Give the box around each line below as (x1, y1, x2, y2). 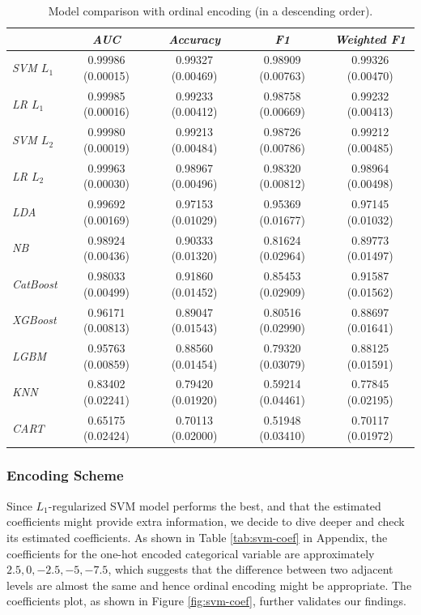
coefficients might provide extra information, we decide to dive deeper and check (6, 513, 405, 530)
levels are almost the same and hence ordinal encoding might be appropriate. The (6, 576, 412, 593)
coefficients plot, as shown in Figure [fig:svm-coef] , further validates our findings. (6, 592, 406, 609)
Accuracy (168, 30, 220, 47)
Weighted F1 (334, 30, 406, 47)
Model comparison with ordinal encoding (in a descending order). (48, 2, 373, 19)
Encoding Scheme (6, 465, 124, 485)
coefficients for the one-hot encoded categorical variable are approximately (6, 545, 375, 562)
